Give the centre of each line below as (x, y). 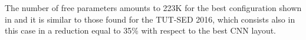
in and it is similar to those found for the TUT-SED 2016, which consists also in (150, 19)
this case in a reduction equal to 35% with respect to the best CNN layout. (141, 30)
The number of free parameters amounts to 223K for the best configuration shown (153, 8)
